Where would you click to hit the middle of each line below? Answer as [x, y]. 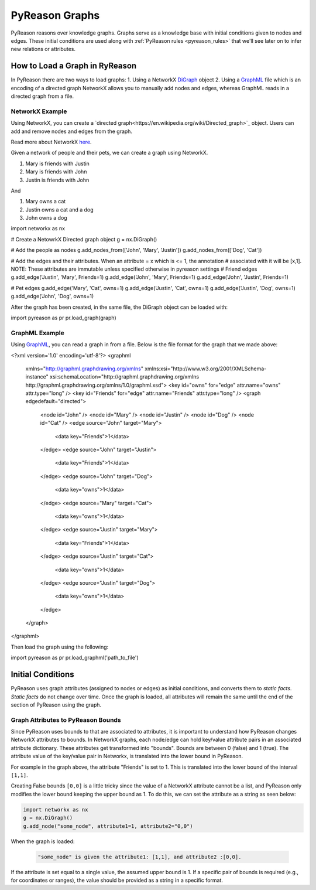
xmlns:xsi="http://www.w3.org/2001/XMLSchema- [205, 369]
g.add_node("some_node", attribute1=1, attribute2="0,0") [108, 826]
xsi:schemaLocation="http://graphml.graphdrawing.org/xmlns [124, 377]
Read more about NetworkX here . [51, 142]
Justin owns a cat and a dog [59, 209]
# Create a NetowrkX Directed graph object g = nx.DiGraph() [84, 239]
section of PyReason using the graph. [56, 705]
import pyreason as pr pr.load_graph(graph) [63, 318]
